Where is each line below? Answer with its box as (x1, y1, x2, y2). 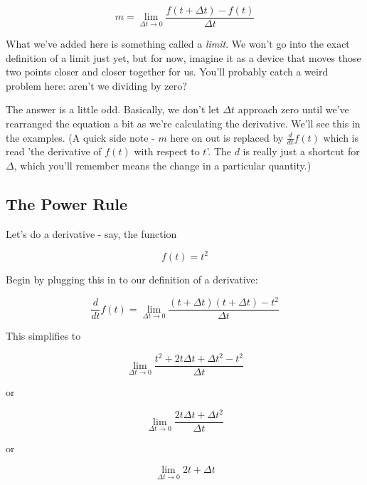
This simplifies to (6, 328, 81, 343)
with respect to (134, 144, 200, 159)
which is (323, 130, 359, 145)
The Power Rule (6, 193, 128, 215)
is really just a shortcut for (243, 144, 360, 159)
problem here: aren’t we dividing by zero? (6, 78, 187, 93)
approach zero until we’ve (238, 102, 349, 117)
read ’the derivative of (6, 144, 102, 159)
